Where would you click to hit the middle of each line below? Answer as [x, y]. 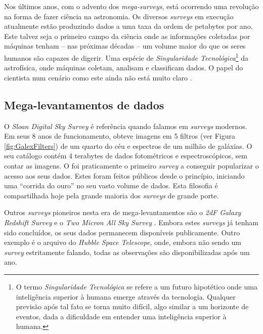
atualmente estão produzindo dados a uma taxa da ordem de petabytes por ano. [128, 26]
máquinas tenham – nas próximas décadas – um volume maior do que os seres [125, 46]
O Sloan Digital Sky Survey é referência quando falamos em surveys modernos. [126, 126]
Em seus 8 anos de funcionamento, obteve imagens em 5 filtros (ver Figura [120, 136]
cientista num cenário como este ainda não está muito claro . [98, 77]
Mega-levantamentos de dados [84, 105]
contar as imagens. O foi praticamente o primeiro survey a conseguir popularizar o [131, 165]
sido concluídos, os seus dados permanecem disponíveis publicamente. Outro [122, 232]
